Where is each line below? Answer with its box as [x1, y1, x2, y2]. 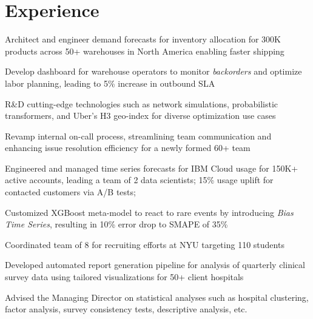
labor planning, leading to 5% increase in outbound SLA [5, 76, 215, 89]
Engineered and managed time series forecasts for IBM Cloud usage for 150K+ [5, 161, 298, 174]
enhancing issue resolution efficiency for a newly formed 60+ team [5, 141, 251, 154]
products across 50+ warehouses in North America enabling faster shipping [5, 44, 284, 57]
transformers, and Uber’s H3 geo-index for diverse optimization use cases [5, 109, 276, 122]
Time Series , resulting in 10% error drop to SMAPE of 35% [5, 218, 228, 230]
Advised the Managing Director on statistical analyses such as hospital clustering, [5, 290, 309, 303]
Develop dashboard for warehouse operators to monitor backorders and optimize [5, 65, 302, 78]
